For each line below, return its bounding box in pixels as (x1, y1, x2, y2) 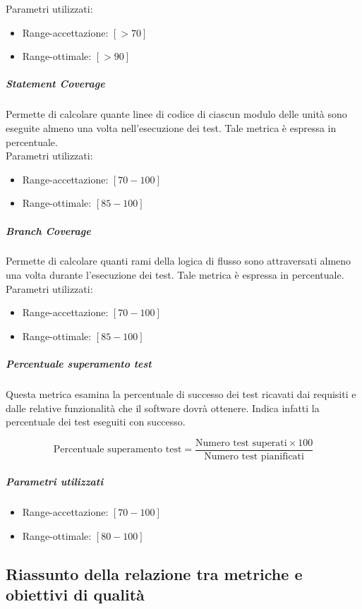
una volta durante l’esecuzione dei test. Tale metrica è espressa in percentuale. (6, 267, 344, 282)
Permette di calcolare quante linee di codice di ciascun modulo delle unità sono (6, 107, 347, 121)
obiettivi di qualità (6, 584, 145, 605)
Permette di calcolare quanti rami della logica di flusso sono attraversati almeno (6, 253, 351, 268)
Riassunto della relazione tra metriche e (6, 562, 303, 584)
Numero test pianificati (204, 451, 304, 462)
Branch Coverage (6, 223, 91, 238)
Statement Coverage (6, 76, 105, 91)
